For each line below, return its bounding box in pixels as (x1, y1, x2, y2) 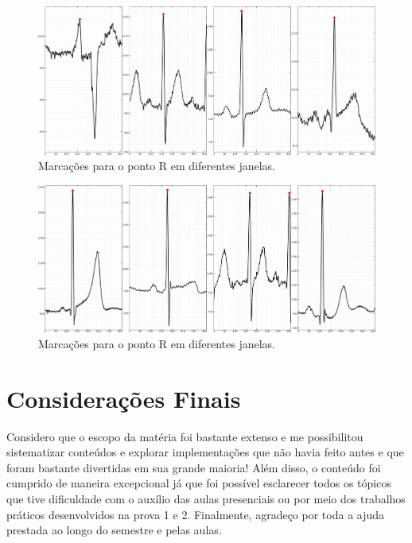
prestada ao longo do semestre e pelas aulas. (6, 522, 222, 538)
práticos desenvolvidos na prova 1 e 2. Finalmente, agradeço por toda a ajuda (6, 506, 385, 522)
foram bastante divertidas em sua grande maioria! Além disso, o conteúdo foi (6, 459, 381, 475)
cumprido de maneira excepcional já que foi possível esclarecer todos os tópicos (6, 475, 391, 491)
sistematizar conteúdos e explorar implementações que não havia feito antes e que (6, 444, 404, 460)
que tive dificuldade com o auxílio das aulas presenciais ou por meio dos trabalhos (6, 491, 406, 507)
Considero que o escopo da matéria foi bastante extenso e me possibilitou (6, 428, 363, 444)
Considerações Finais (6, 382, 241, 414)
